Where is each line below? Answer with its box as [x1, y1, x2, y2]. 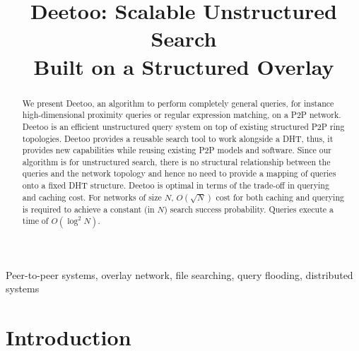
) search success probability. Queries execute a [164, 203, 334, 215]
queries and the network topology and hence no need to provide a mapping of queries [22, 167, 336, 179]
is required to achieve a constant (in [22, 203, 155, 215]
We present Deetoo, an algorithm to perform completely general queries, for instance [22, 97, 334, 109]
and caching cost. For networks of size [22, 191, 162, 203]
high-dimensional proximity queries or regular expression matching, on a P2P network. [22, 109, 341, 121]
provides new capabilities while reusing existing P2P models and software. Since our [22, 144, 331, 156]
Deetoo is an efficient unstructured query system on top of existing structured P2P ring [22, 120, 345, 132]
